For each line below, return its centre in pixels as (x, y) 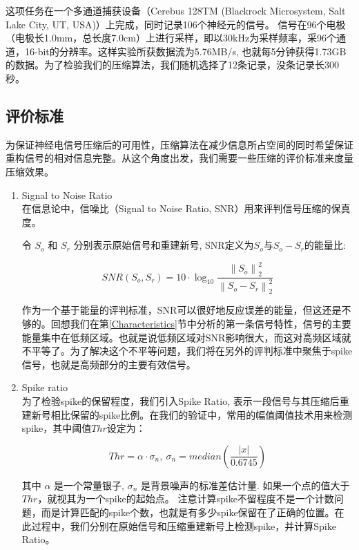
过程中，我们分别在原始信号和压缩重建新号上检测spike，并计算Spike (184, 525)
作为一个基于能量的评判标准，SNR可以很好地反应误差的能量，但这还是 (182, 310)
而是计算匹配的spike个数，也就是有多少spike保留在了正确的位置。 (188, 512)
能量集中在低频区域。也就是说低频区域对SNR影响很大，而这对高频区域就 (186, 337)
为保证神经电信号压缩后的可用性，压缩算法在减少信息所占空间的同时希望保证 (179, 144)
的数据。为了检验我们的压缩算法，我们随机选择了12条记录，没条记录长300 (172, 65)
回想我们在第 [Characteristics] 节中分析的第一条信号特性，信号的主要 (201, 323)
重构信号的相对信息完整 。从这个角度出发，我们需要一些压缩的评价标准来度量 (179, 158)
